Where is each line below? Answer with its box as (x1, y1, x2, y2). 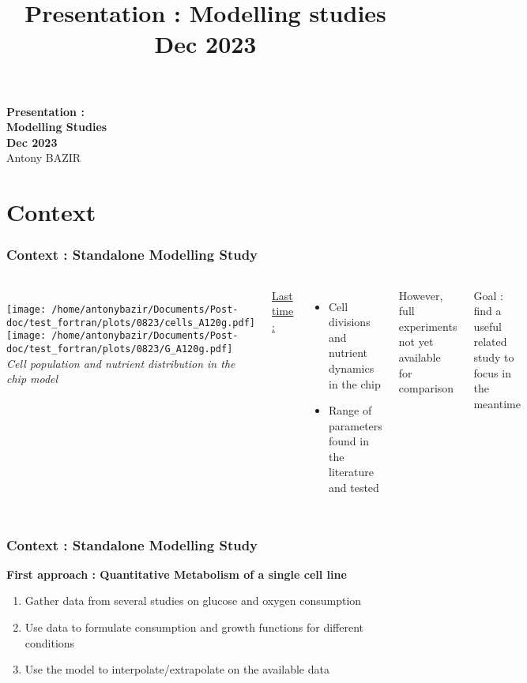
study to (473, 348, 514, 365)
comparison (398, 380, 454, 396)
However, (398, 287, 443, 303)
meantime (473, 395, 521, 411)
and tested (329, 479, 379, 496)
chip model (6, 370, 58, 387)
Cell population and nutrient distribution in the (6, 355, 235, 371)
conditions (24, 634, 75, 651)
